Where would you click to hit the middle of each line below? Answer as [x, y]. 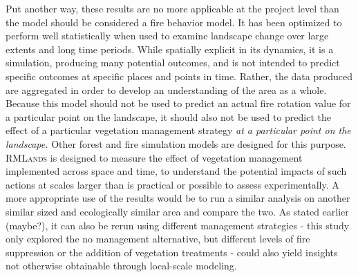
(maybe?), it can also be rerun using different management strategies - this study [178, 225]
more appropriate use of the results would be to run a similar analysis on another [178, 198]
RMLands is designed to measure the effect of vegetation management [154, 157]
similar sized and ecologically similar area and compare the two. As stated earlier [177, 211]
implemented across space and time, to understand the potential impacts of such [176, 171]
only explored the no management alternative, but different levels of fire [158, 239]
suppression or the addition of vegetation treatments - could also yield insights [172, 252]
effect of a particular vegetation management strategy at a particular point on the [178, 130]
